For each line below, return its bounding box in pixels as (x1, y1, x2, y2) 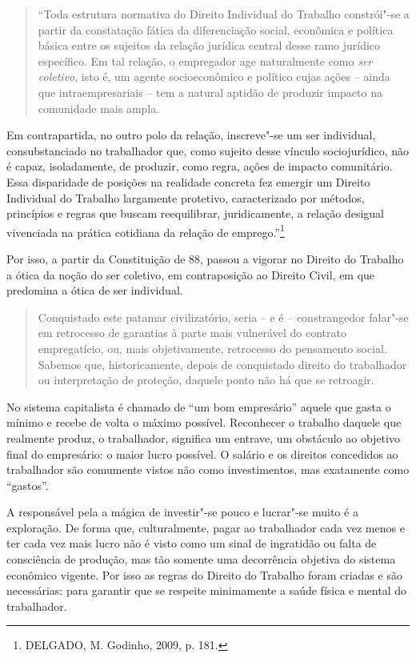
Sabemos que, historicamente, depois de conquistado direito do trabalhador (38, 355, 407, 372)
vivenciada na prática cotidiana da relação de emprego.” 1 (6, 221, 285, 240)
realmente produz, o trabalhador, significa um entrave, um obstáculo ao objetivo (6, 429, 400, 446)
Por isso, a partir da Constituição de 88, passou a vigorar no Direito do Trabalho (6, 250, 404, 267)
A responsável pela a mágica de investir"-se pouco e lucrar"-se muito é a (6, 504, 358, 520)
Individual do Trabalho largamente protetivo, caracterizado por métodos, (6, 189, 365, 206)
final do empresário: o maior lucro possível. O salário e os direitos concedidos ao (6, 445, 398, 462)
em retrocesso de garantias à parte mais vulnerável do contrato (38, 324, 346, 341)
